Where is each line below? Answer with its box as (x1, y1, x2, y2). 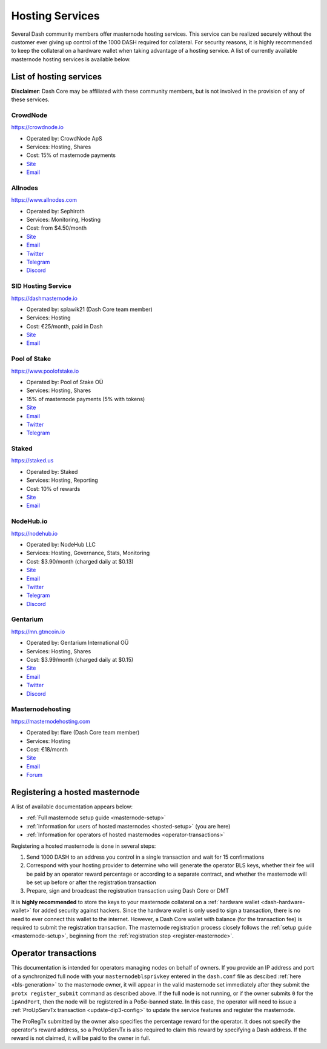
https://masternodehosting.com (11, 718, 91, 725)
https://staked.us (11, 457, 54, 464)
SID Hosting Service (11, 282, 72, 290)
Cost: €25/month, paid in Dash (26, 322, 103, 330)
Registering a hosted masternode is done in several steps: (11, 842, 156, 850)
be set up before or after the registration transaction (26, 879, 157, 886)
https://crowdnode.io (11, 124, 64, 131)
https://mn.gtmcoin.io (11, 628, 65, 635)
